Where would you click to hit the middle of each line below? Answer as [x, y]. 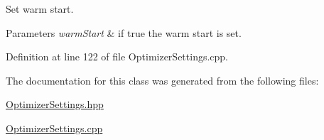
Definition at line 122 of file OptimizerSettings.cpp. [117, 56]
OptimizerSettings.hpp [55, 104]
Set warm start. [40, 9]
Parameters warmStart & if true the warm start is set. [124, 32]
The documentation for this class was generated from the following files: [162, 80]
